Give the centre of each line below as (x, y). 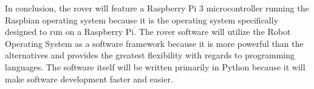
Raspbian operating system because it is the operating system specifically (142, 20)
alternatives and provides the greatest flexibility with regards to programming (150, 55)
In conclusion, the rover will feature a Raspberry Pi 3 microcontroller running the (157, 8)
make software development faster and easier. (89, 78)
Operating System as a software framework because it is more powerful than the (154, 43)
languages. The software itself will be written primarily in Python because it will (155, 66)
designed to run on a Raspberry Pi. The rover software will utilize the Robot (148, 32)
